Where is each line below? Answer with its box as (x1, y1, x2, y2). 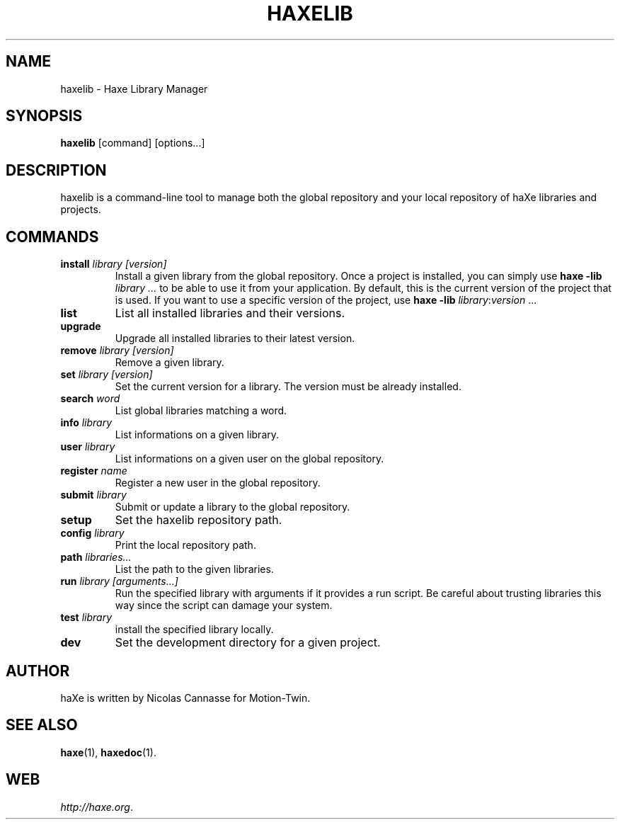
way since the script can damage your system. (115, 599, 333, 612)
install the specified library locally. (115, 623, 274, 636)
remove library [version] (60, 344, 174, 357)
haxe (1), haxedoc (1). (60, 746, 156, 758)
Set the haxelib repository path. (115, 513, 282, 528)
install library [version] (60, 258, 167, 271)
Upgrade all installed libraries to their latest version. (115, 332, 355, 345)
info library (60, 416, 113, 429)
